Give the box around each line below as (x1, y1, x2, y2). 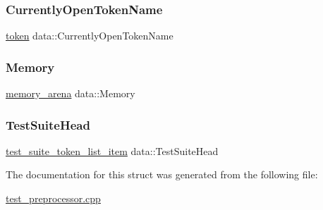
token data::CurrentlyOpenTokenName (6, 28, 173, 43)
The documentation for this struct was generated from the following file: (6, 167, 318, 182)
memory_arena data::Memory (6, 86, 135, 101)
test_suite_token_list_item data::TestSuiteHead (6, 143, 219, 158)
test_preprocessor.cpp (6, 191, 101, 206)
